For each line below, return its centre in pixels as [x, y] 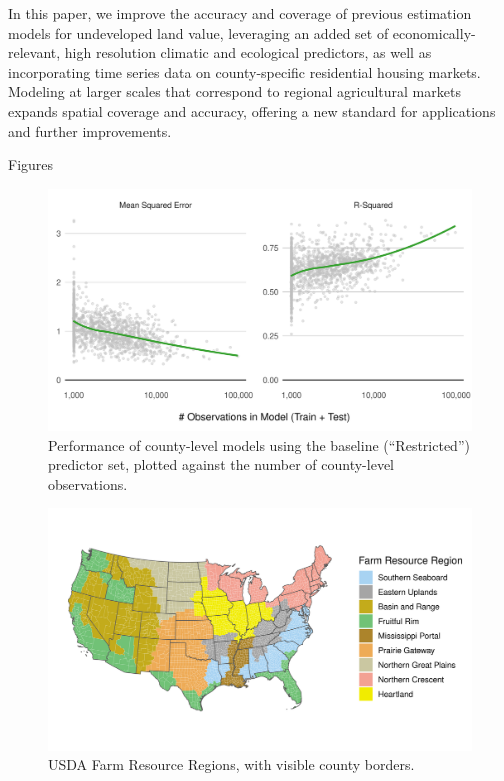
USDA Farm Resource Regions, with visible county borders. [231, 764]
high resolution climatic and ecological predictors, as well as [248, 52]
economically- [434, 32]
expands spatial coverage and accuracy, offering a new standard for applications [252, 110]
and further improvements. [90, 130]
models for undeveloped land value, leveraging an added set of [198, 32]
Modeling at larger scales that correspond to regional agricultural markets [234, 91]
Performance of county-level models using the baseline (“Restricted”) [259, 444]
